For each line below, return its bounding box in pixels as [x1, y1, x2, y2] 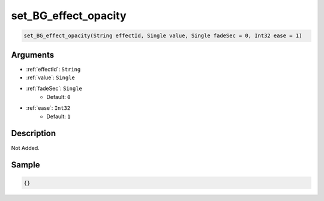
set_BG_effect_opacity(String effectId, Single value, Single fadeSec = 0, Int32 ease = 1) [23, 32, 302, 39]
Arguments [11, 50, 55, 60]
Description [11, 128, 56, 139]
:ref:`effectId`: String [26, 65, 81, 73]
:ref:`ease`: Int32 [26, 104, 71, 112]
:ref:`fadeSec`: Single [26, 85, 82, 92]
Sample [11, 160, 40, 170]
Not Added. [11, 144, 40, 151]
